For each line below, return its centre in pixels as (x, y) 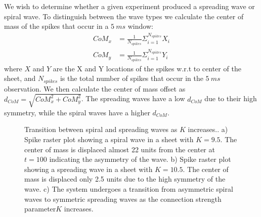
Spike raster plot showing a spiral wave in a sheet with (109, 139)
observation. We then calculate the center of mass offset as (95, 88)
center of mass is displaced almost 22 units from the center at (120, 149)
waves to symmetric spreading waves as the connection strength (123, 199)
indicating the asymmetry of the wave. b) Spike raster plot (140, 159)
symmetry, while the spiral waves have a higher (77, 112)
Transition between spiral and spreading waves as (101, 129)
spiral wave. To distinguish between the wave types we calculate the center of (124, 16)
